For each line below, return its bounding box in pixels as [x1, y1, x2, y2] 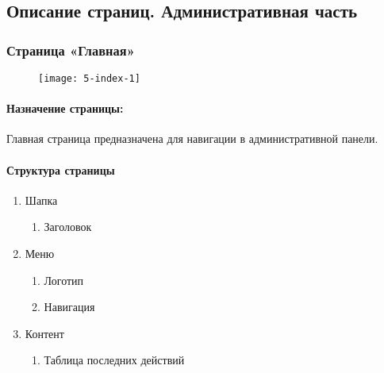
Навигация [44, 298, 95, 315]
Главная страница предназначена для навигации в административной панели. [6, 130, 378, 147]
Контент [25, 325, 64, 341]
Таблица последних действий [44, 352, 185, 368]
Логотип [44, 271, 84, 288]
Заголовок [44, 218, 92, 235]
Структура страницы [6, 161, 115, 178]
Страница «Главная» [6, 40, 135, 60]
